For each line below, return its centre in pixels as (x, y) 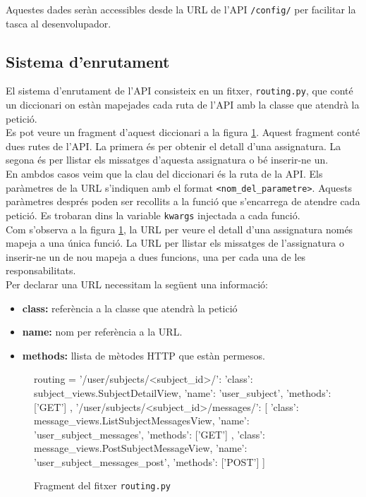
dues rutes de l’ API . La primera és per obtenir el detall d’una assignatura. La (173, 146)
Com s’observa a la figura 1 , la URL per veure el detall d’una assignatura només (179, 229)
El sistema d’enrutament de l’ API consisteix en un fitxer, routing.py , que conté (179, 91)
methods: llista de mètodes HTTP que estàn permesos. (144, 355)
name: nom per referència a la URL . (102, 332)
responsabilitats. (41, 270)
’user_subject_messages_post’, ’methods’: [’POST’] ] (150, 461)
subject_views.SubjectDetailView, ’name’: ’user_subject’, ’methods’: (183, 392)
